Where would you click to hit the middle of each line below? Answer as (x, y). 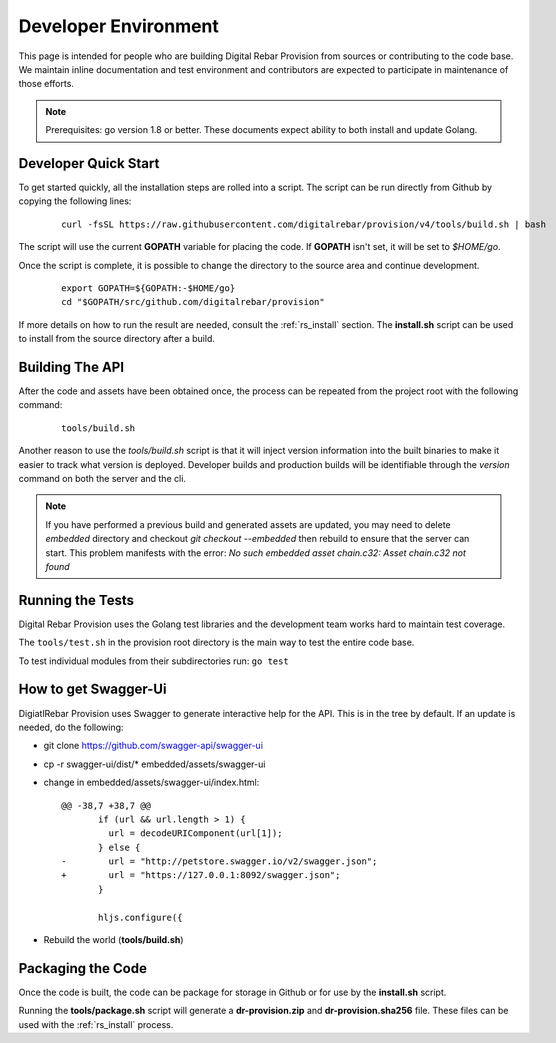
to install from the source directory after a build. (116, 339)
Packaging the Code (82, 968)
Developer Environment (119, 26)
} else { (119, 847)
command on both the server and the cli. (102, 478)
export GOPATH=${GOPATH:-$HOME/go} (148, 288)
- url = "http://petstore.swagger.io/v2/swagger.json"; (219, 861)
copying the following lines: (75, 201)
